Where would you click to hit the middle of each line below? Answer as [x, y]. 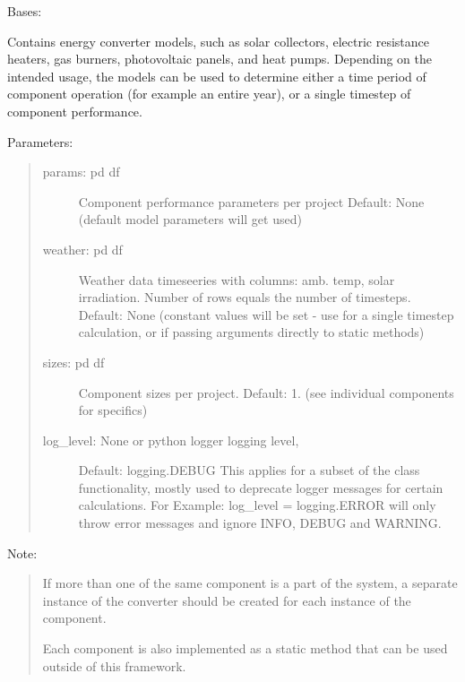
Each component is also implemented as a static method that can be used [245, 648]
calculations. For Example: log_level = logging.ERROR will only [257, 505]
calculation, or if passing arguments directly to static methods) [251, 332]
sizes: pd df [73, 362]
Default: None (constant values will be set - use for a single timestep [266, 314]
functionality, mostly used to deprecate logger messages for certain [261, 487]
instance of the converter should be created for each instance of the [227, 600]
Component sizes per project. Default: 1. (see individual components [266, 392]
